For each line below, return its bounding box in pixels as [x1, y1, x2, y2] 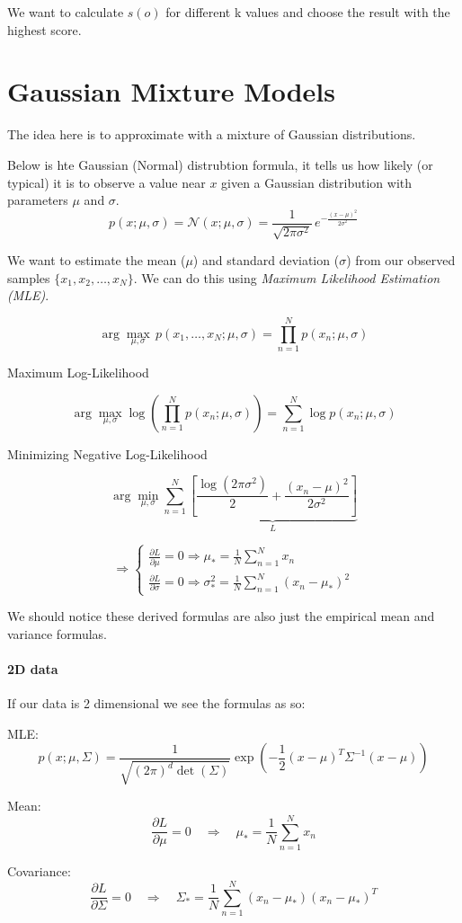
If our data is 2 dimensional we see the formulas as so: [7, 694, 306, 713]
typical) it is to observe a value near [7, 173, 206, 191]
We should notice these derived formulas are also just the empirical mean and [7, 607, 435, 626]
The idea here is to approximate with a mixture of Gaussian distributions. [7, 125, 416, 144]
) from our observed [346, 251, 456, 270]
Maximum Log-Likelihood [7, 363, 149, 382]
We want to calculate [7, 3, 124, 21]
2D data [7, 660, 58, 679]
